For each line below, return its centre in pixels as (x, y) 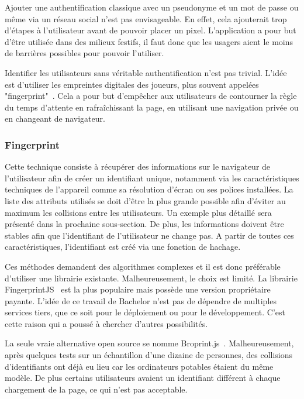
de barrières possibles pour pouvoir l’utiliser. (84, 53)
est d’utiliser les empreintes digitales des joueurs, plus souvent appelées (132, 84)
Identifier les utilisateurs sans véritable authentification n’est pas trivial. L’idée (146, 72)
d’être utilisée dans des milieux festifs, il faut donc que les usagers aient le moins (149, 41)
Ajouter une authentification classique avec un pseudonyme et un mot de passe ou (152, 7)
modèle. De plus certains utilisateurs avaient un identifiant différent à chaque (143, 378)
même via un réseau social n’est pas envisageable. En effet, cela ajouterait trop (146, 18)
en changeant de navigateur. (55, 118)
